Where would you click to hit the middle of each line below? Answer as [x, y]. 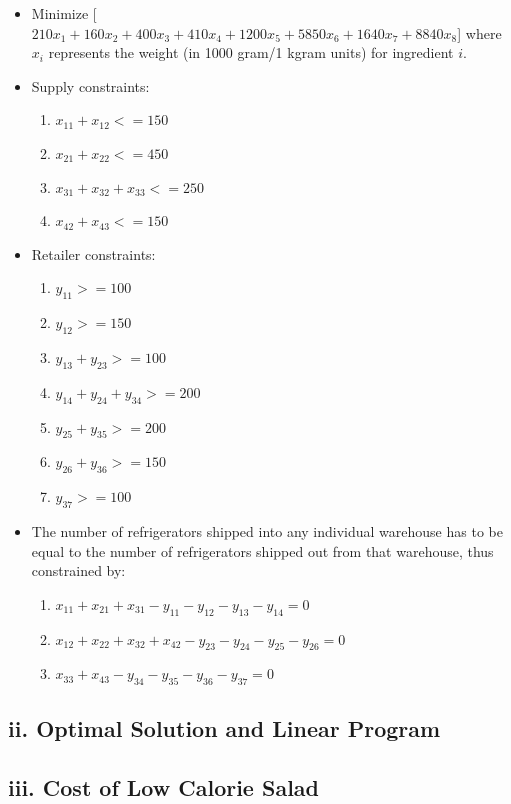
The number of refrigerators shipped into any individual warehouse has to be [267, 530]
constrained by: [78, 570]
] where [479, 32]
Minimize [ [64, 13]
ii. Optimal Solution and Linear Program [224, 728]
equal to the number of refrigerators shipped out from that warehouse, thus [262, 550]
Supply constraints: [90, 85]
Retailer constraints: [93, 253]
